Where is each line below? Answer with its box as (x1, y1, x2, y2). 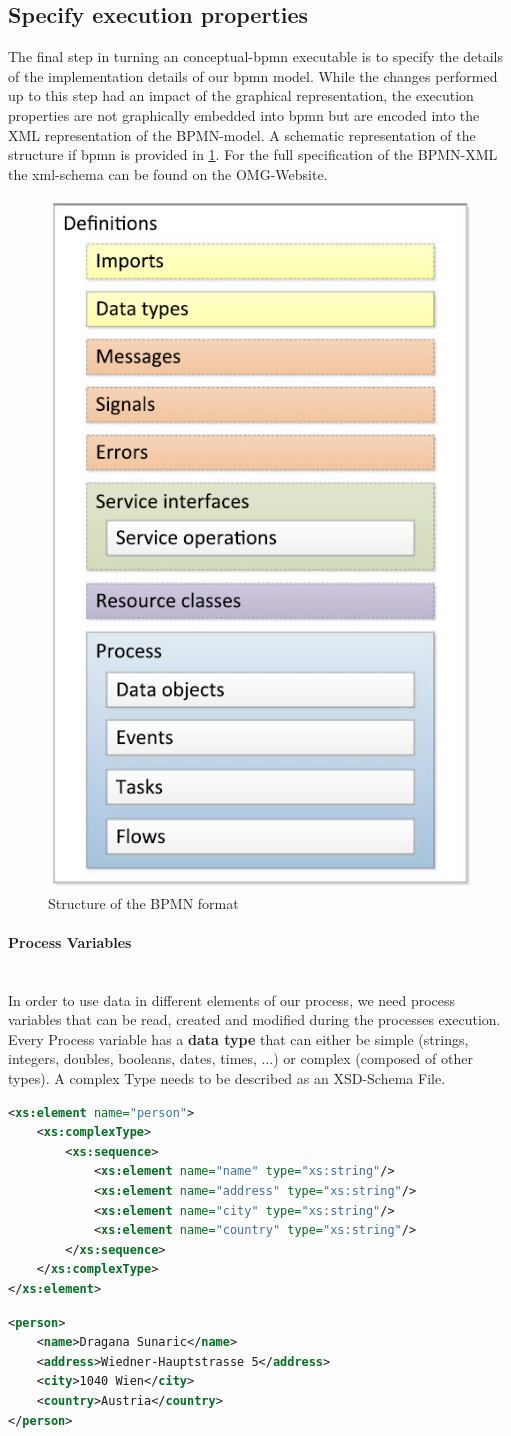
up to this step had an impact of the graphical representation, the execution (8, 85, 474, 106)
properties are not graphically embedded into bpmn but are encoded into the (8, 104, 480, 125)
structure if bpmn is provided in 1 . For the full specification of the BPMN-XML (8, 144, 498, 165)
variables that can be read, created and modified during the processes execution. (8, 1009, 501, 1030)
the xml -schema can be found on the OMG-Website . (8, 163, 328, 184)
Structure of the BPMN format (48, 892, 239, 913)
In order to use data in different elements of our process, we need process (8, 989, 456, 1010)
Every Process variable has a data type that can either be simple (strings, (8, 1028, 469, 1049)
